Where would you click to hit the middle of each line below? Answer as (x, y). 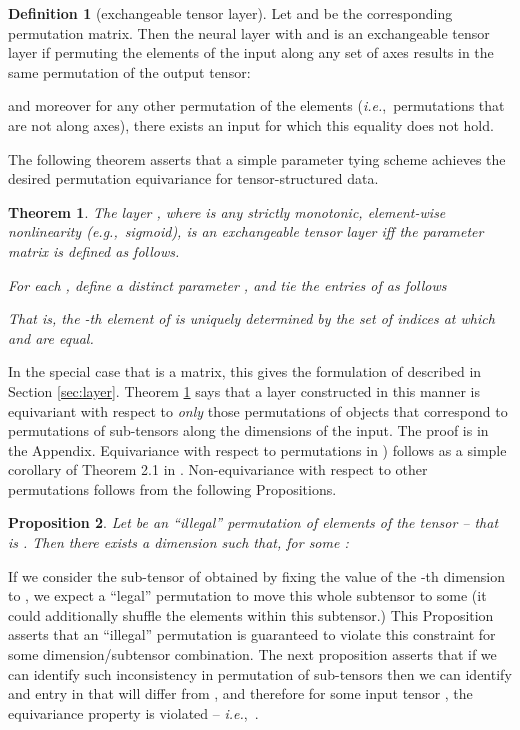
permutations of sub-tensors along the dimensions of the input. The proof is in (248, 430)
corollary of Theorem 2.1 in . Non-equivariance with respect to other (218, 469)
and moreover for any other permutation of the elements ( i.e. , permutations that (256, 105)
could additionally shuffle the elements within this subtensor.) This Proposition (251, 614)
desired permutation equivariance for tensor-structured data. (193, 178)
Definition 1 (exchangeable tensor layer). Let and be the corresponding (230, 13)
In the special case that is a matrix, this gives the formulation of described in (245, 371)
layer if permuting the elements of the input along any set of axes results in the (251, 52)
